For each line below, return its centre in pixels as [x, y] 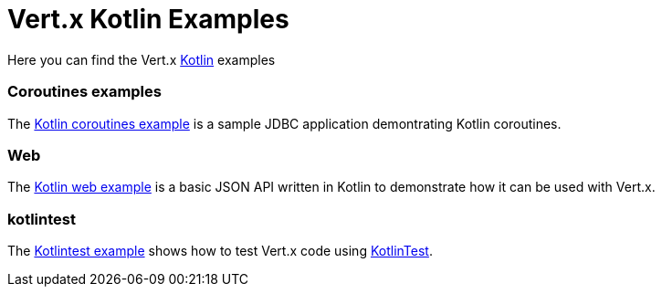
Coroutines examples [84, 92]
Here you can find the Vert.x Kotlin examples [142, 59]
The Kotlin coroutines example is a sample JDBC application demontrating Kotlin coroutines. [284, 123]
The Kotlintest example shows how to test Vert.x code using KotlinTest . [220, 251]
